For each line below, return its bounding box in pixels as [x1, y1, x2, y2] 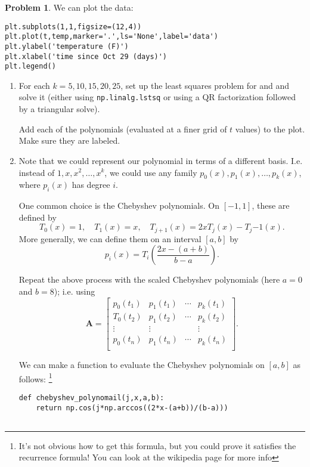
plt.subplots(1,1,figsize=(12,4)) [5, 22, 142, 31]
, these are [252, 199, 290, 212]
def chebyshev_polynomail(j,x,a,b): [18, 393, 165, 402]
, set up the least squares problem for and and [120, 79, 290, 91]
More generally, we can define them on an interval [18, 232, 201, 245]
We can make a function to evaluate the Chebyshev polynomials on [18, 358, 265, 371]
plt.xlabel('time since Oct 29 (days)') [5, 52, 168, 61]
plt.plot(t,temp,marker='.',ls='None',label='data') [5, 32, 218, 41]
